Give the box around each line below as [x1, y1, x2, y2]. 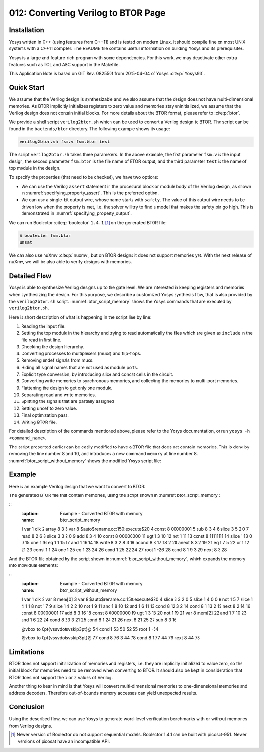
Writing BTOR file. [21, 419, 57, 425]
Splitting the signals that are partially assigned [21, 399, 114, 404]
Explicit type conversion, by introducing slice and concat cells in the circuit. [21, 371, 174, 377]
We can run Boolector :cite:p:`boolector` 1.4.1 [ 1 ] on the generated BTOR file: [9, 219, 167, 225]
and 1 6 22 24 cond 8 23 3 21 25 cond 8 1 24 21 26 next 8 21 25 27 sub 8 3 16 [21, 617, 177, 623]
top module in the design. [9, 165, 61, 171]
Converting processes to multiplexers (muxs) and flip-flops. [21, 351, 142, 356]
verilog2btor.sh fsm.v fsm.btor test [19, 139, 110, 144]
